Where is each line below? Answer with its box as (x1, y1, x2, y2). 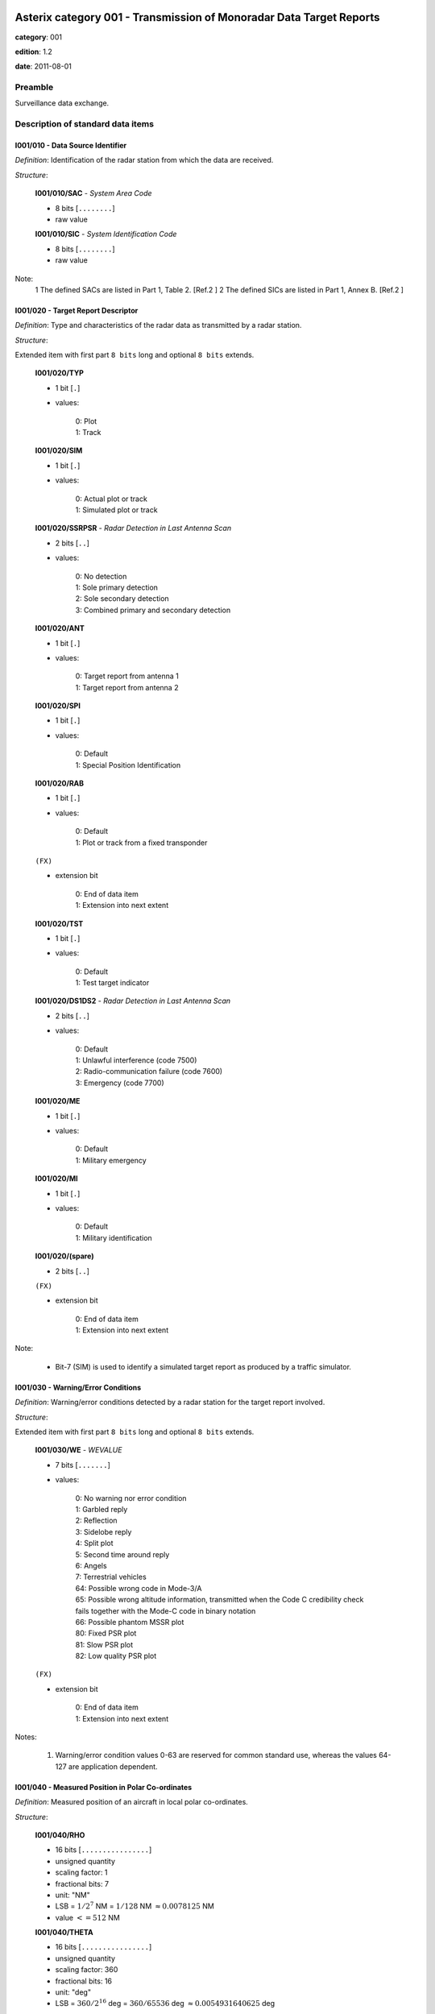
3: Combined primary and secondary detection (75, 605, 231, 615)
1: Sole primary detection (75, 582, 159, 592)
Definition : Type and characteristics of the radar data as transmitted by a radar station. (14, 321, 302, 330)
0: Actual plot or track (75, 494, 148, 503)
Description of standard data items (14, 118, 155, 130)
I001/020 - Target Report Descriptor (14, 305, 139, 315)
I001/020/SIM (35, 445, 83, 455)
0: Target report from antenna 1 (75, 671, 179, 681)
